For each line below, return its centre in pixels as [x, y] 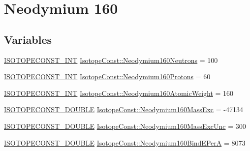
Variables [28, 39]
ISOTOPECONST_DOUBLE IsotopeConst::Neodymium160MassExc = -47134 [124, 109]
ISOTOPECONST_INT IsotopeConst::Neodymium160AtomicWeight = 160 [119, 93]
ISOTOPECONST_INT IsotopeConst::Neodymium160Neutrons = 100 [111, 60]
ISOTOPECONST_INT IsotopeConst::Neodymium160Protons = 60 [107, 76]
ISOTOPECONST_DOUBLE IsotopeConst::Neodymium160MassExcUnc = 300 [125, 126]
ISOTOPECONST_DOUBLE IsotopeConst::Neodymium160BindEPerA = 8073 [125, 142]
